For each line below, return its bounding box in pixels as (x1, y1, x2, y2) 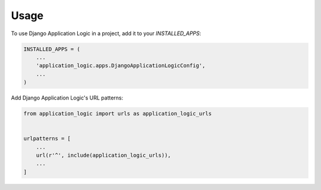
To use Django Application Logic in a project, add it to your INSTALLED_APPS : (11, 30, 202, 37)
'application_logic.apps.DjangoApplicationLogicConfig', (36, 63, 206, 69)
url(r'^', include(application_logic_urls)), (36, 152, 171, 159)
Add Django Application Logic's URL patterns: (11, 94, 124, 101)
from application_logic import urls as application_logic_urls (23, 110, 212, 117)
